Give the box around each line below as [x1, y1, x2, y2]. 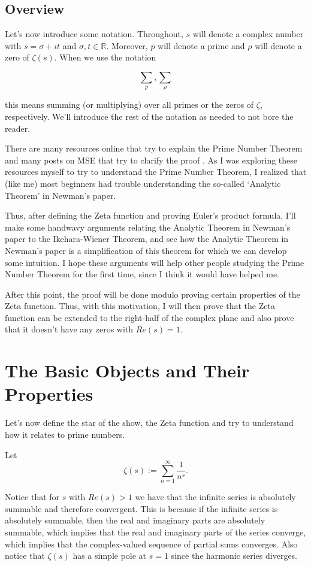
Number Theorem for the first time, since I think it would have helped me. [5, 268, 280, 280]
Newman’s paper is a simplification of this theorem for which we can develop [5, 244, 287, 256]
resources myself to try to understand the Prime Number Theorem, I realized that [5, 165, 307, 178]
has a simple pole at [73, 549, 147, 562]
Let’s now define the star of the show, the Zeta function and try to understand [5, 416, 294, 429]
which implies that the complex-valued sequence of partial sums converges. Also [5, 537, 298, 550]
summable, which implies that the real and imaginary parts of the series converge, [5, 526, 306, 538]
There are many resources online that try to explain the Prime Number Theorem [5, 142, 303, 155]
